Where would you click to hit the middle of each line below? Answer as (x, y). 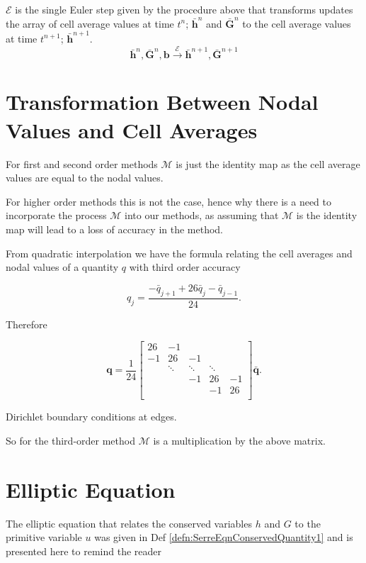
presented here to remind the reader (84, 551)
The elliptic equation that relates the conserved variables (129, 523)
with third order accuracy (185, 267)
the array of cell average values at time (90, 23)
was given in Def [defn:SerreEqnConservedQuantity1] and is (224, 537)
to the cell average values (297, 23)
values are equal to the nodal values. (85, 178)
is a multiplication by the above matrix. (239, 440)
